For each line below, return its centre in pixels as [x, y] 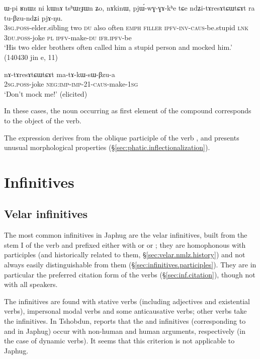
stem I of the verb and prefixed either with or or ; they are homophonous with [125, 244]
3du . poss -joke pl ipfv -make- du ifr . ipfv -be [68, 37]
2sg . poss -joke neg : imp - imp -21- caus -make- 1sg [71, 84]
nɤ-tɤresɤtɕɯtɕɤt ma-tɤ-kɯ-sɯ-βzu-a [60, 74]
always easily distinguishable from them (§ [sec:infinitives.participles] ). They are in [130, 265]
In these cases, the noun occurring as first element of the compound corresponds [128, 111]
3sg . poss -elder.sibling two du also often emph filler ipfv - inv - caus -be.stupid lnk [126, 27]
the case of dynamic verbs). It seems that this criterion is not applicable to [119, 341]
